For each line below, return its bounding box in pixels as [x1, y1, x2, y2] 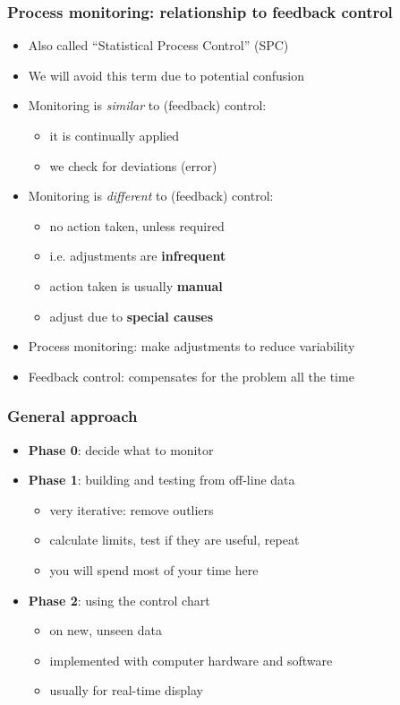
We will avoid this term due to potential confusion [28, 65, 305, 84]
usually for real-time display [49, 681, 203, 700]
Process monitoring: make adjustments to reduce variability [28, 337, 355, 356]
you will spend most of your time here [49, 560, 259, 579]
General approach [7, 405, 138, 427]
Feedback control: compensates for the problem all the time [28, 366, 354, 385]
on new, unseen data [49, 621, 162, 640]
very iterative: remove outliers [49, 500, 214, 519]
